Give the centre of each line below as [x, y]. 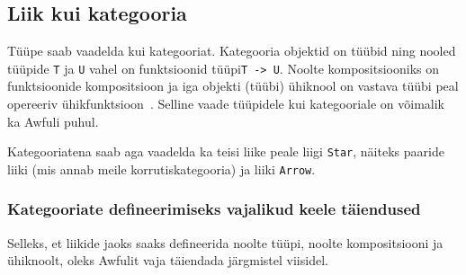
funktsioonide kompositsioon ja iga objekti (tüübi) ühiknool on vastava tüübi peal [233, 86]
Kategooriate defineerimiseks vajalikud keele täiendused [214, 209]
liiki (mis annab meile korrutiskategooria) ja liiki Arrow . [161, 169]
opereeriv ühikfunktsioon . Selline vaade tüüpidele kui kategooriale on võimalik [226, 104]
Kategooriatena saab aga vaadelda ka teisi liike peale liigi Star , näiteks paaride [226, 151]
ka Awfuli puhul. [53, 121]
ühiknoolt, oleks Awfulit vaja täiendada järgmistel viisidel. [168, 260]
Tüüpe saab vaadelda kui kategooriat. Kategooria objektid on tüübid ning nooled [232, 51]
